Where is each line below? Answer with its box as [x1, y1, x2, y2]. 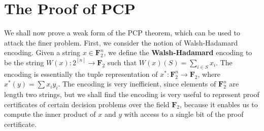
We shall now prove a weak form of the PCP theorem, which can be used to [4, 27, 240, 38]
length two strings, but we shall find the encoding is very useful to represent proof [4, 89, 259, 100]
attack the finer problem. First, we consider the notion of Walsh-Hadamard [4, 37, 238, 48]
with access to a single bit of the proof [124, 109, 244, 119]
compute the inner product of [4, 109, 96, 119]
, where [197, 68, 220, 79]
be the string [4, 57, 44, 67]
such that [107, 57, 137, 67]
